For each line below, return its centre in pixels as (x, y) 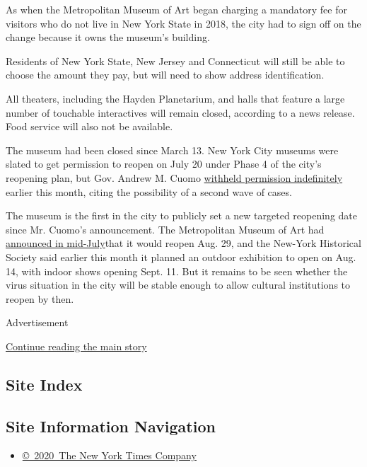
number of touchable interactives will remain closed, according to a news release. (180, 112)
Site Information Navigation (111, 426)
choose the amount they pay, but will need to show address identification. (165, 75)
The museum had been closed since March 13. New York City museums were (172, 150)
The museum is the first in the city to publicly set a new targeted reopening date (181, 215)
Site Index (44, 384)
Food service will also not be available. (89, 126)
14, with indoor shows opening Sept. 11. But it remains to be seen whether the (177, 271)
